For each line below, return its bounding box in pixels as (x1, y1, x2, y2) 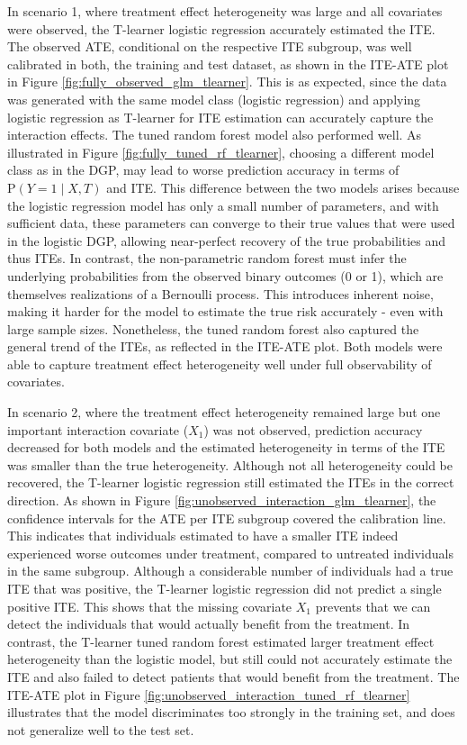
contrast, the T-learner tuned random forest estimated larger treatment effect (7, 631, 435, 650)
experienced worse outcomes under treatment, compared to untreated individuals (7, 543, 454, 562)
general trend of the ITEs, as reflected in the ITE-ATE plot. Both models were (7, 337, 443, 356)
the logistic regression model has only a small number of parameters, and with (7, 195, 439, 214)
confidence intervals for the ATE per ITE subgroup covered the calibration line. (7, 508, 446, 527)
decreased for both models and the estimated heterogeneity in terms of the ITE (7, 438, 445, 457)
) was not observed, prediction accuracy (203, 420, 423, 439)
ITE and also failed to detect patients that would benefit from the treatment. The (7, 667, 460, 686)
